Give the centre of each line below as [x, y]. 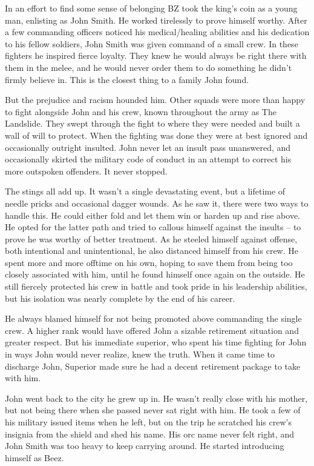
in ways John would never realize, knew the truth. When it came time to [140, 354]
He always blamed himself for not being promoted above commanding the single [153, 318]
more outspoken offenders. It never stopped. [86, 171]
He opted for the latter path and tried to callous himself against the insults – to [153, 227]
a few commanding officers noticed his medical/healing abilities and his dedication [157, 32]
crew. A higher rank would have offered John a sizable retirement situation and [152, 330]
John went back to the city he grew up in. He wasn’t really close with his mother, [156, 398]
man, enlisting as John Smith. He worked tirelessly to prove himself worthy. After [156, 20]
